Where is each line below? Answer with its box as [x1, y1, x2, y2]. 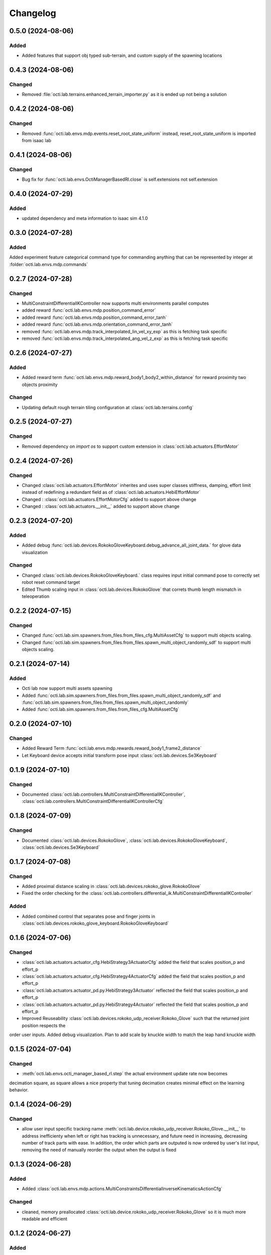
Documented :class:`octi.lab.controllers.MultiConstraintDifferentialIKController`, [22, 791, 186, 797]
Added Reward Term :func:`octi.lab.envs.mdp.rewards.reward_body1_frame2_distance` [22, 745, 202, 751]
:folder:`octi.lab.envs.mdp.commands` [9, 261, 88, 267]
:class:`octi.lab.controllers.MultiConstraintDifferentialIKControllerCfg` [22, 798, 164, 804]
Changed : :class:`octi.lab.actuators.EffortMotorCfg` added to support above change [22, 496, 197, 502]
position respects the [22, 1022, 66, 1029]
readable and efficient [22, 1216, 68, 1222]
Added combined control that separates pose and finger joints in [22, 913, 156, 919]
